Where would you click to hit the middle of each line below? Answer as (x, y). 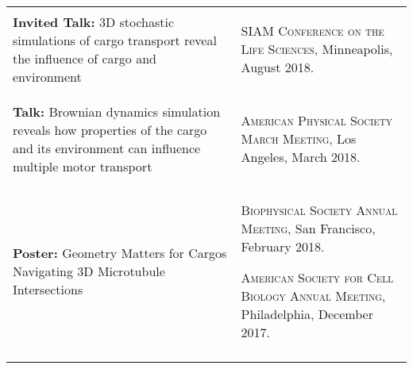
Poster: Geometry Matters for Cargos (120, 253)
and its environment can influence (107, 148)
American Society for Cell (317, 277)
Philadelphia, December (307, 314)
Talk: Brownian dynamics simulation (117, 111)
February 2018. (283, 246)
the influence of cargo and (85, 58)
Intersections (48, 289)
